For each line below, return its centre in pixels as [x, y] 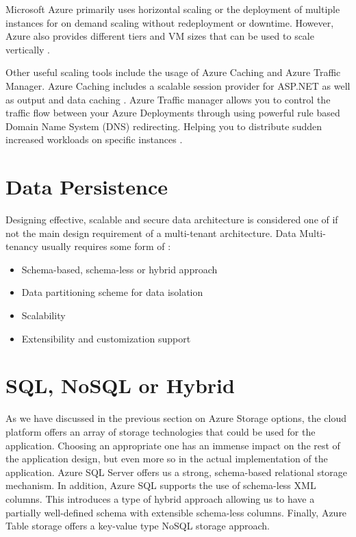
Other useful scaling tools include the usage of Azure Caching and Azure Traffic [173, 72]
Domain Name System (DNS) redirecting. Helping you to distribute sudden [164, 126]
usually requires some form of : [106, 246]
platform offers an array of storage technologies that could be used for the [161, 431]
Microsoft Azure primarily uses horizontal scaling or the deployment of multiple [173, 9]
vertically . [28, 49]
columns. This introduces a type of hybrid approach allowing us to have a [160, 498]
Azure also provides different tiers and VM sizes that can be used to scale [160, 36]
